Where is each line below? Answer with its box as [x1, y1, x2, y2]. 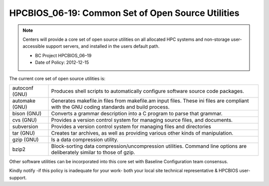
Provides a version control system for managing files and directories [51, 123, 211, 130]
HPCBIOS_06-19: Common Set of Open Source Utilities [9, 7, 240, 18]
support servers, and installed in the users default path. [45, 43, 159, 49]
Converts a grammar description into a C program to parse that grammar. [51, 110, 223, 117]
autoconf [12, 85, 33, 92]
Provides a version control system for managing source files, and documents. [51, 116, 233, 123]
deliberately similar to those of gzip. [51, 149, 135, 156]
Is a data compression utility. [51, 136, 119, 143]
